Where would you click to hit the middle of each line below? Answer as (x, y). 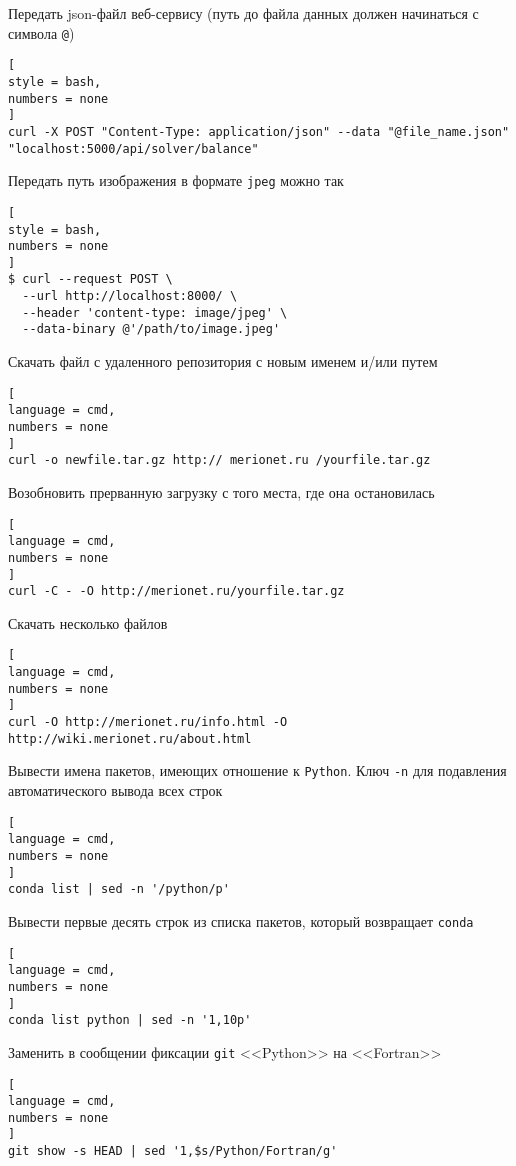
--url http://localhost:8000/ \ (130, 296)
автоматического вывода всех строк (115, 790)
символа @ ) (41, 32)
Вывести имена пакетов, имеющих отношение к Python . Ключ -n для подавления (257, 770)
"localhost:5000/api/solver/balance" (133, 148)
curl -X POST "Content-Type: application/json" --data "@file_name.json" (259, 131)
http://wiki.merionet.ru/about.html (130, 738)
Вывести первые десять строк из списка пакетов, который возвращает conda (241, 920)
